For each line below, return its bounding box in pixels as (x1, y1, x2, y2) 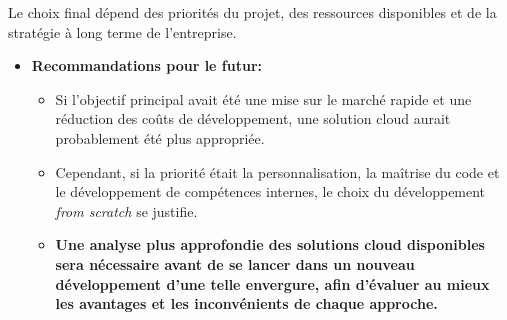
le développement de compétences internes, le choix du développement (55, 181, 486, 202)
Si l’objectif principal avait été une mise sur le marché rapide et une (55, 88, 472, 109)
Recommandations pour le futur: (31, 55, 263, 76)
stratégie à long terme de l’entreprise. (8, 21, 237, 42)
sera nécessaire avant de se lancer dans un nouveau (55, 253, 415, 274)
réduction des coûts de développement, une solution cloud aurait (55, 108, 451, 129)
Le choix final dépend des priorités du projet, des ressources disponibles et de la (8, 2, 497, 22)
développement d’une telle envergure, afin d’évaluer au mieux (55, 273, 490, 294)
